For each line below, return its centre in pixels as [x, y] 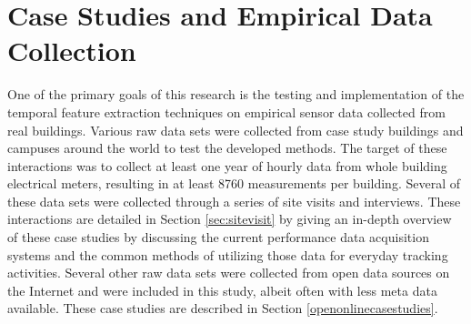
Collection [72, 51]
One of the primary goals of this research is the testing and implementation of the [236, 94]
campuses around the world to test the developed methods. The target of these [227, 148]
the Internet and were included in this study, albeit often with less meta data [222, 290]
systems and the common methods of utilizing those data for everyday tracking [228, 254]
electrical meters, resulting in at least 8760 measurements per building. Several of [234, 183]
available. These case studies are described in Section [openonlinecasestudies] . [223, 308]
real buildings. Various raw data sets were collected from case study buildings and [235, 130]
